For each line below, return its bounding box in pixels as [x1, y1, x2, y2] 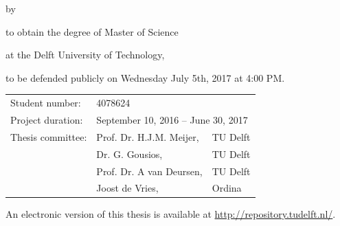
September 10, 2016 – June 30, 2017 [96, 112, 248, 126]
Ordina [212, 181, 242, 195]
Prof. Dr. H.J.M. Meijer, [96, 129, 199, 144]
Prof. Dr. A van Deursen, [96, 163, 203, 178]
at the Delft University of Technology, [5, 47, 165, 62]
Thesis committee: [10, 129, 87, 144]
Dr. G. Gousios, [96, 146, 163, 161]
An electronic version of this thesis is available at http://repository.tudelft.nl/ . [5, 207, 336, 221]
